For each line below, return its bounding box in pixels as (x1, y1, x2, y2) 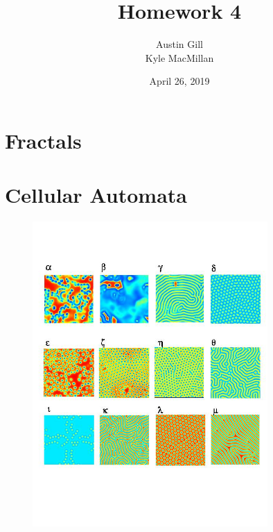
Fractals (5, 126, 82, 154)
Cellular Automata (5, 181, 187, 209)
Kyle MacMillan (145, 50, 214, 65)
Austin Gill (156, 37, 203, 51)
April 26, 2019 (149, 74, 210, 88)
